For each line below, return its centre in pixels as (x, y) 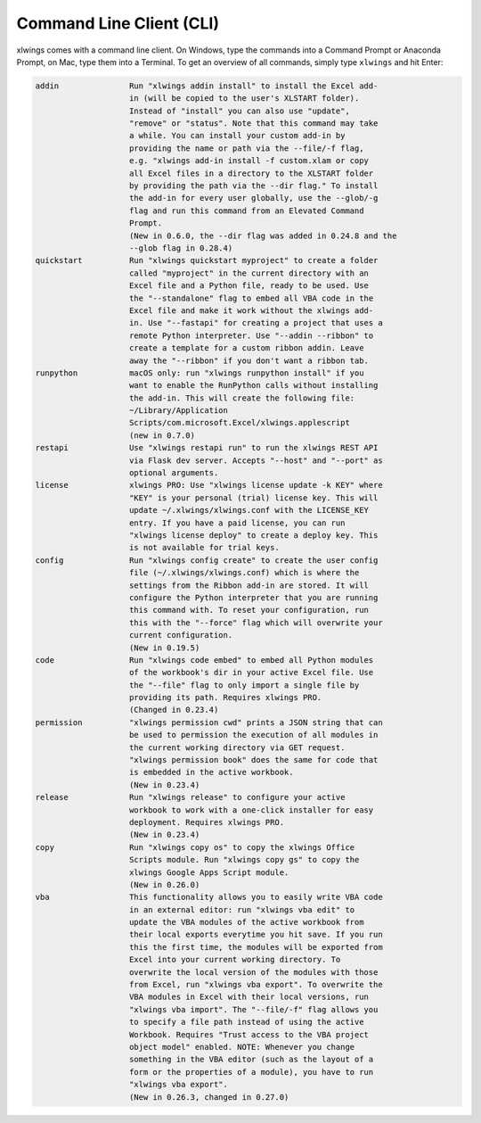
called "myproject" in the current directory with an (249, 273)
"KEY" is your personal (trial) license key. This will (254, 498)
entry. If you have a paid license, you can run (237, 523)
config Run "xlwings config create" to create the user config (207, 560)
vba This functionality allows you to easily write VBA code (209, 897)
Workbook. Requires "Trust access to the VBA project (249, 1034)
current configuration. (181, 635)
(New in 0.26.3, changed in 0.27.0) (209, 1097)
